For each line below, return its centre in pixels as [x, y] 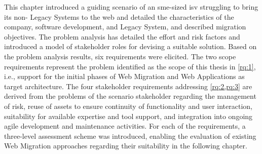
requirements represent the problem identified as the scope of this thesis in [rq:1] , [130, 66]
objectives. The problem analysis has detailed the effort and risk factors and [122, 36]
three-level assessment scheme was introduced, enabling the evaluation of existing [130, 136]
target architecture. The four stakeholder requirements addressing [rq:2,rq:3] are [128, 86]
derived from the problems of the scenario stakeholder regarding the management [130, 96]
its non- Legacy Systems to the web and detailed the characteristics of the [119, 16]
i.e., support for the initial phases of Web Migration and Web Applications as [124, 76]
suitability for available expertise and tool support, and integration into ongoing [128, 116]
